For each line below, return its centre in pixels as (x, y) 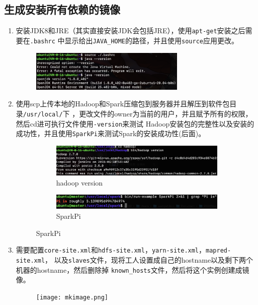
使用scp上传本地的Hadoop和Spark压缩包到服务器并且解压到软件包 (123, 104)
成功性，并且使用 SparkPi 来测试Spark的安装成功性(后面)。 (111, 133)
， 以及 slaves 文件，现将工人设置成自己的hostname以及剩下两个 (149, 259)
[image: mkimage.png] (72, 297)
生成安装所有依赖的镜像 (62, 9)
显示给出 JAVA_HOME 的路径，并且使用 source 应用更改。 (151, 40)
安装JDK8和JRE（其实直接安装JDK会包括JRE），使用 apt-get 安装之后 (131, 30)
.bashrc (42, 41)
